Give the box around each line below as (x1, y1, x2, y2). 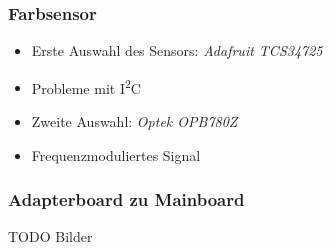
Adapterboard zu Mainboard (8, 187, 245, 212)
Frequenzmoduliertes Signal (31, 144, 201, 165)
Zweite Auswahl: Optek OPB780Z (31, 111, 238, 132)
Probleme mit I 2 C (31, 74, 141, 98)
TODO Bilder (8, 226, 93, 247)
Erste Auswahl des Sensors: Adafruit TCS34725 (31, 40, 323, 61)
